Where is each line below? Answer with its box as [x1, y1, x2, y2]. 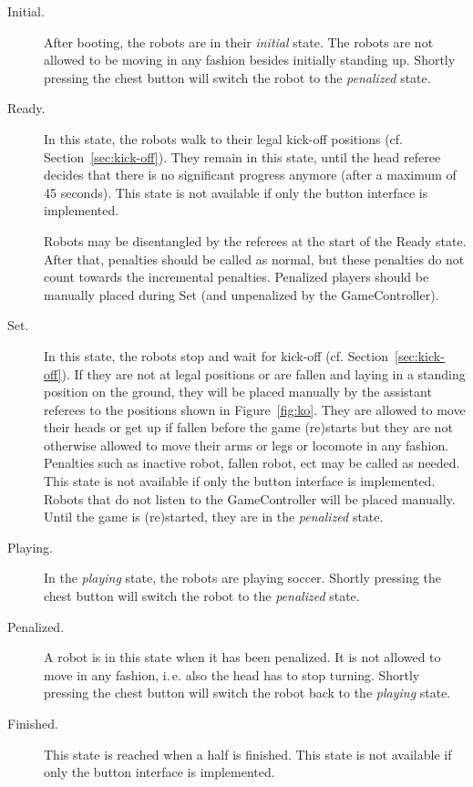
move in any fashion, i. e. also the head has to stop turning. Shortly [44, 665, 420, 684]
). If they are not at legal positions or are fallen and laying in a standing [61, 364, 466, 383]
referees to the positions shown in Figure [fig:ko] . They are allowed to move [44, 399, 466, 419]
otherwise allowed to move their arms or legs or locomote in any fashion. [44, 435, 449, 454]
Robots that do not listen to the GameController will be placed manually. [44, 489, 456, 508]
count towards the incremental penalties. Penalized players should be [44, 267, 429, 286]
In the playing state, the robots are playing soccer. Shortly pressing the [44, 568, 441, 587]
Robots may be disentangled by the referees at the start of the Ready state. [44, 231, 467, 250]
